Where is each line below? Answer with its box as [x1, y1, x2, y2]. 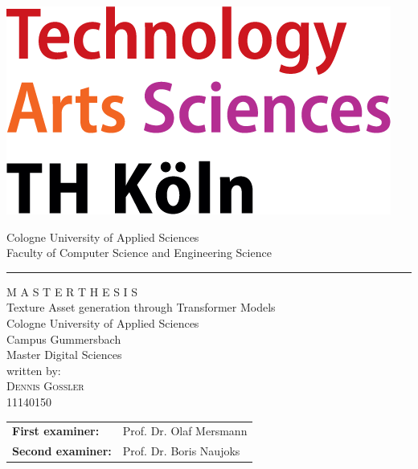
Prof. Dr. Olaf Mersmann [122, 422, 248, 439]
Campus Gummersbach [6, 330, 121, 347]
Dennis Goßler [6, 377, 84, 394]
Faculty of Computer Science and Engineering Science [6, 244, 272, 261]
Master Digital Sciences [6, 346, 122, 363]
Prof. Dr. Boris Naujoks [122, 442, 240, 459]
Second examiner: [12, 442, 112, 459]
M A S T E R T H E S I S [6, 283, 138, 300]
